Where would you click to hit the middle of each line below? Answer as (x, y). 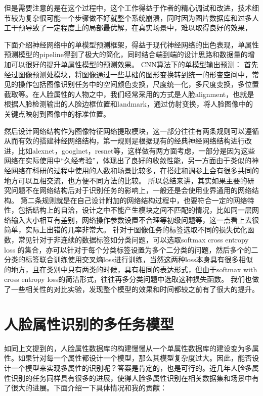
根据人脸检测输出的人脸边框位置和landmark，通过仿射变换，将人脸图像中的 (128, 104)
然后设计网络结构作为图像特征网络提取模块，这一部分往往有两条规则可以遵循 (131, 131)
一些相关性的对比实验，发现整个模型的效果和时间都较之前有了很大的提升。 (135, 289)
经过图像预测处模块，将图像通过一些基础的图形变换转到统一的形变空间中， (128, 74)
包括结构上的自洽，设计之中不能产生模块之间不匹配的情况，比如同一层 (135, 210)
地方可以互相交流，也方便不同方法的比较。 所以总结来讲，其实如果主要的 (126, 180)
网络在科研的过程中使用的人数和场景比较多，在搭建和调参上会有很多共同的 (135, 170)
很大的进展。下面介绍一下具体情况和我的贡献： (89, 388)
